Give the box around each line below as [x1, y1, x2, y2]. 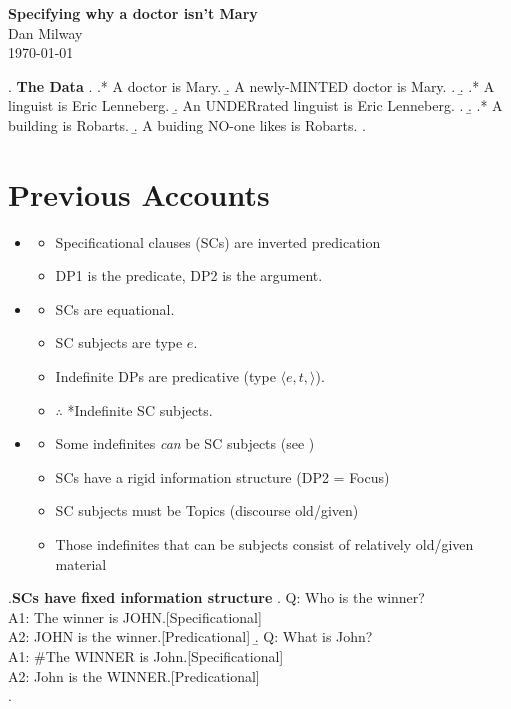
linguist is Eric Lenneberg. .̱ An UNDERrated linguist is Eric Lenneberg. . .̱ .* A [8, 95, 503, 116]
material [55, 553, 107, 574]
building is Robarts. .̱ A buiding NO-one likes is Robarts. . [8, 114, 366, 135]
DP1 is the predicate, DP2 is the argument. [55, 265, 323, 286]
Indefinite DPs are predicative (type [55, 366, 276, 387]
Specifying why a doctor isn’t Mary [8, 3, 258, 23]
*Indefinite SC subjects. [67, 399, 213, 420]
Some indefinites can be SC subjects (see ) [55, 433, 315, 454]
